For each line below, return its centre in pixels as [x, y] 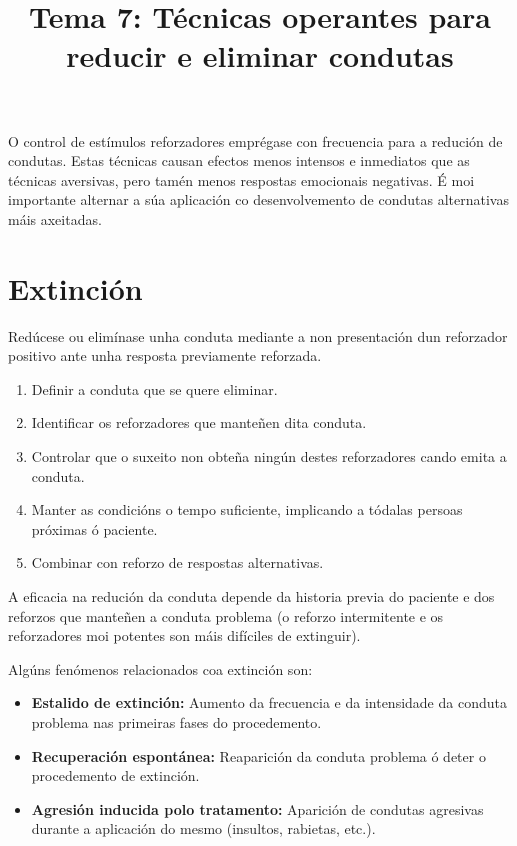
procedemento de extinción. [115, 775]
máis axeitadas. [55, 218]
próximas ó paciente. [94, 528]
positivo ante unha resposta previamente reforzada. [165, 355]
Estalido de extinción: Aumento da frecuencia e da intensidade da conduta [269, 702]
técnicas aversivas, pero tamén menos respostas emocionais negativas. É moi [241, 179]
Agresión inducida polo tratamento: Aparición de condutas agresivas [257, 808]
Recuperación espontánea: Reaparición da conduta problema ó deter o [258, 755]
